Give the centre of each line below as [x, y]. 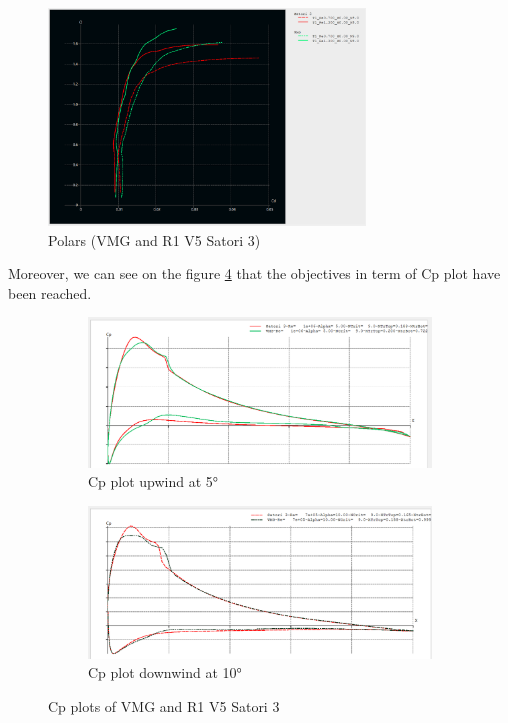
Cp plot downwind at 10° [165, 672]
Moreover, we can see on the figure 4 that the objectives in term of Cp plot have [254, 273]
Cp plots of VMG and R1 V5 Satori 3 [164, 705]
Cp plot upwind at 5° [153, 481]
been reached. [50, 292]
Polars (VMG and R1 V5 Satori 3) [154, 239]
